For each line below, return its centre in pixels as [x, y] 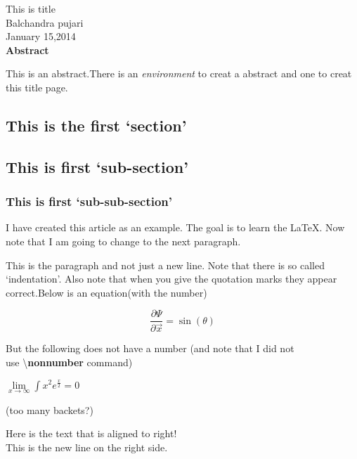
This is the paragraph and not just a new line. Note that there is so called [165, 265]
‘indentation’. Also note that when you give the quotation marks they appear [171, 279]
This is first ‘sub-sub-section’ [89, 201]
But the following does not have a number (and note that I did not [150, 348]
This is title [31, 8]
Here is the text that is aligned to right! [91, 433]
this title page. [37, 87]
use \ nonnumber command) [69, 362]
